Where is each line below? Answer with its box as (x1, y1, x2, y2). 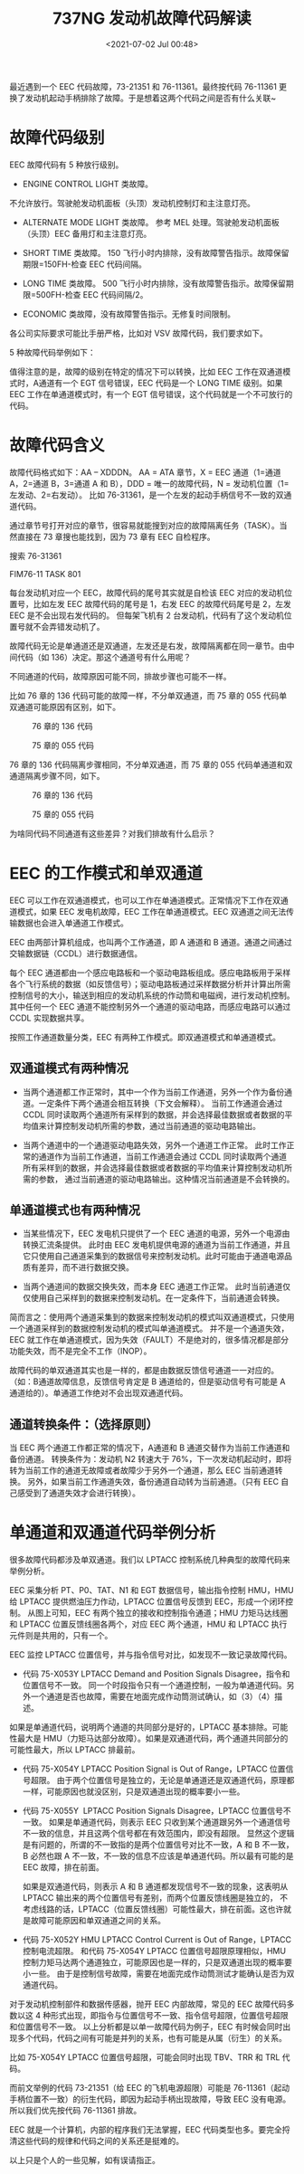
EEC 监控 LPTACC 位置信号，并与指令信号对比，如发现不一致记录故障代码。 (9, 1649, 292, 1660)
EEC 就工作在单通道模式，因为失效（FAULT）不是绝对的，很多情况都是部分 (9, 1334, 290, 1345)
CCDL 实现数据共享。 (9, 1012, 90, 1023)
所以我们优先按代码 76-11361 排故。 (9, 2105, 142, 2116)
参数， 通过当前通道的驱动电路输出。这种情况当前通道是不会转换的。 (38, 1173, 295, 1184)
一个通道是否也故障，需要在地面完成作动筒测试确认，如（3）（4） (30, 1691, 275, 1702)
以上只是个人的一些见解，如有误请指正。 (9, 2155, 160, 2166)
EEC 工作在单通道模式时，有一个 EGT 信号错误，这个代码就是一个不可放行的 (9, 388, 293, 399)
